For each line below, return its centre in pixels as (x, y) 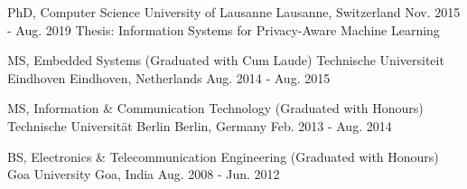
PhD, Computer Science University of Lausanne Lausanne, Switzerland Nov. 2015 (234, 12)
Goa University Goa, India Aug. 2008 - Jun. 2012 (144, 174)
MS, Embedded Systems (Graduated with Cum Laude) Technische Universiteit (226, 60)
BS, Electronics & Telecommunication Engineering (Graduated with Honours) (223, 156)
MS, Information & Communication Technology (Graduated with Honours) (215, 108)
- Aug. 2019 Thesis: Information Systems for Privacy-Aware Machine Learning (224, 29)
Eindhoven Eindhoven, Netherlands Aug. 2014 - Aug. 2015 (169, 77)
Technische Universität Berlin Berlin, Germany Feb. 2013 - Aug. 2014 (200, 125)
